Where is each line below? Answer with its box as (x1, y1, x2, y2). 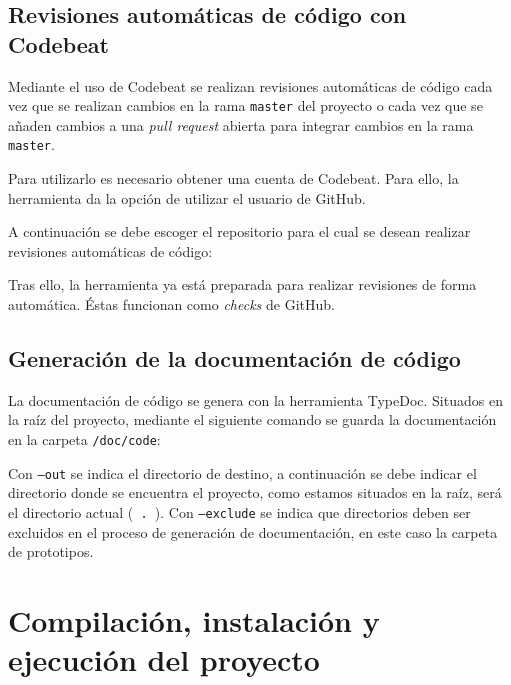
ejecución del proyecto (8, 639, 320, 680)
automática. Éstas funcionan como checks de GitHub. (8, 294, 335, 315)
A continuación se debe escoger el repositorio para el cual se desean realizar (8, 221, 471, 242)
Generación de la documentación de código (8, 343, 461, 374)
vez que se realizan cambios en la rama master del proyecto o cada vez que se (8, 95, 483, 116)
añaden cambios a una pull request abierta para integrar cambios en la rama (8, 114, 474, 135)
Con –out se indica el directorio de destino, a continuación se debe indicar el (8, 462, 477, 483)
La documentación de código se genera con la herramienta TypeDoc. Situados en (8, 389, 503, 410)
